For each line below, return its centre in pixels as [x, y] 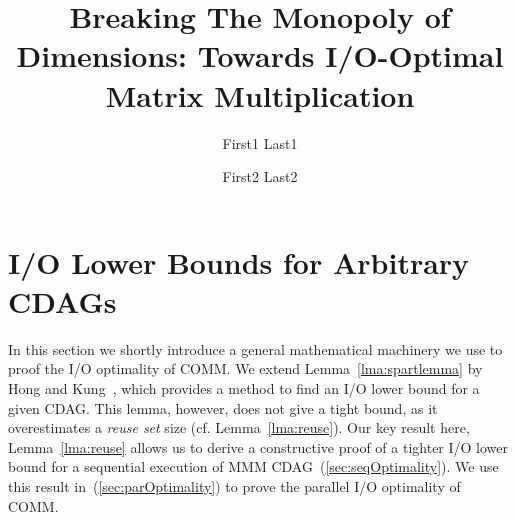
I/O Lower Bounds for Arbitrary [239, 261]
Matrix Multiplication [260, 94]
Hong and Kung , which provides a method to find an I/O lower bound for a [244, 388]
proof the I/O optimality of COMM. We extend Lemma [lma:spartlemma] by [245, 368]
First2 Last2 [260, 176]
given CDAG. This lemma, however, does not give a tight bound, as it [223, 407]
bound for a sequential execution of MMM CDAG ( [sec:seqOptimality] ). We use [253, 466]
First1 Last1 [260, 142]
